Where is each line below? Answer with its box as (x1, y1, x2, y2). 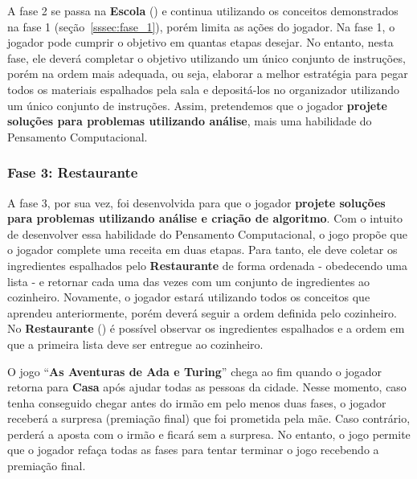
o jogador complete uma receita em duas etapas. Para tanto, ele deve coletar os (7, 241, 398, 258)
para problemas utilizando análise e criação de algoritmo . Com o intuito (7, 210, 403, 227)
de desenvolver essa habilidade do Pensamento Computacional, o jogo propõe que (7, 225, 407, 242)
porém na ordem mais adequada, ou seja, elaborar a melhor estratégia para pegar (7, 65, 408, 82)
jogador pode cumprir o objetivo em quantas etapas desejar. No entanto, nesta (7, 34, 394, 51)
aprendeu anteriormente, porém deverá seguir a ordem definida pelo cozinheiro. (7, 304, 397, 321)
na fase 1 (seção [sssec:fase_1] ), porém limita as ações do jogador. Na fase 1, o (7, 18, 395, 35)
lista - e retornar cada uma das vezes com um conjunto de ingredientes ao (7, 272, 370, 289)
